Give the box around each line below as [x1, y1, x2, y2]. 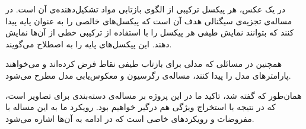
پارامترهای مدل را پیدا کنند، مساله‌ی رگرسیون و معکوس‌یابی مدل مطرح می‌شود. [5, 69, 291, 81]
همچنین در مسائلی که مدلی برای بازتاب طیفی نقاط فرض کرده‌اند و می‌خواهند [5, 57, 282, 70]
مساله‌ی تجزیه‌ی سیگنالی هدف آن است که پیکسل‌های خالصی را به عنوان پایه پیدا [5, 14, 292, 27]
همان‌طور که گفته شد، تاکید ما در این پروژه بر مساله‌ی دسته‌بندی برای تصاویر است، [5, 89, 302, 101]
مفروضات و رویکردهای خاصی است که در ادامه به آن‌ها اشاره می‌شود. [5, 112, 254, 124]
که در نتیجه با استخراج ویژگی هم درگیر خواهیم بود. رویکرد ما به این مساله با [5, 101, 276, 113]
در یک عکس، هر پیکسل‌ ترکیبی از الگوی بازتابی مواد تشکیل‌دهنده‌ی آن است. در [5, 3, 286, 15]
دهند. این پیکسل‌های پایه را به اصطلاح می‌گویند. [5, 37, 172, 50]
